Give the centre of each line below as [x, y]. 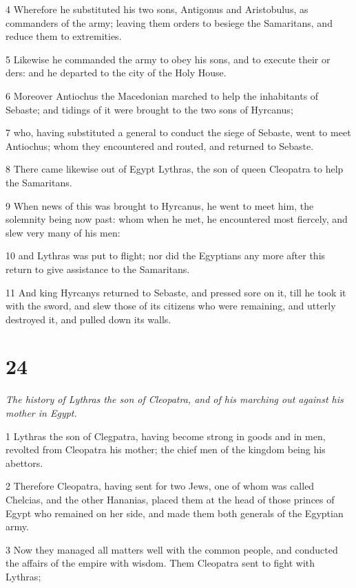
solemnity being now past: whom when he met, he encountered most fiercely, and [177, 219]
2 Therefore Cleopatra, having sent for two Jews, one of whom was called [160, 486]
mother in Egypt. [41, 413]
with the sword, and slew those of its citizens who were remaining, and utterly [171, 306]
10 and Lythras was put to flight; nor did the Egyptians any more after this [166, 255]
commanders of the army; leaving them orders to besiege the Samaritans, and [169, 22]
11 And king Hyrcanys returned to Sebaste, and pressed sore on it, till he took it [176, 292]
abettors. [24, 462]
